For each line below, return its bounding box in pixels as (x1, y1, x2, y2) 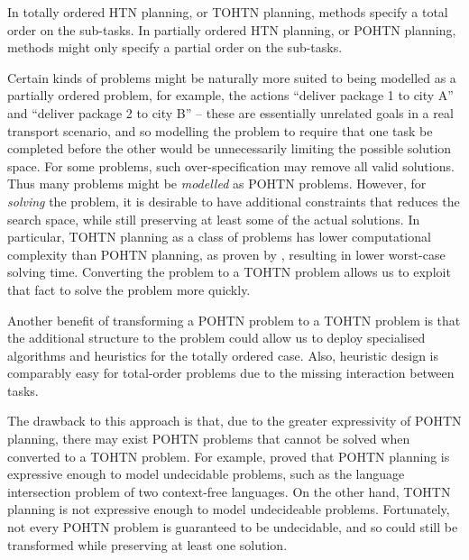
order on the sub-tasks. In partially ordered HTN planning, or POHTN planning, (7, 20, 456, 39)
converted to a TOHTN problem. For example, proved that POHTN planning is (7, 446, 450, 465)
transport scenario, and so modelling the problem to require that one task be (7, 121, 433, 140)
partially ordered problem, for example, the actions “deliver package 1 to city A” (7, 86, 454, 105)
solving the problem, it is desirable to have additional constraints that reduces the (7, 191, 460, 210)
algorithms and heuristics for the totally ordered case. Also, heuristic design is (7, 345, 439, 364)
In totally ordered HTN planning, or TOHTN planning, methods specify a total (7, 3, 448, 21)
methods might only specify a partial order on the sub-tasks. (7, 38, 343, 57)
